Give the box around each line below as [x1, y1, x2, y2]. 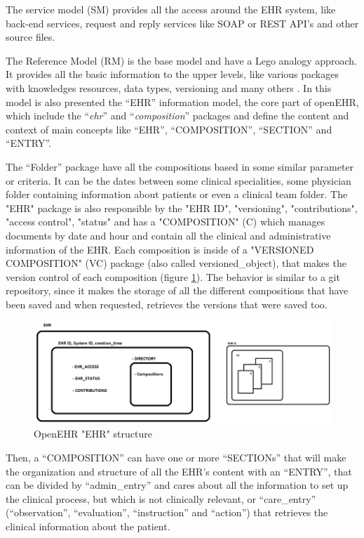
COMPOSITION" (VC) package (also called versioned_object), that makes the [6, 256, 346, 270]
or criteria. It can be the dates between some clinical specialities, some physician [6, 173, 351, 188]
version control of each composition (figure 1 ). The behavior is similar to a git [6, 269, 340, 284]
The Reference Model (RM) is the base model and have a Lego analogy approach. [6, 53, 357, 67]
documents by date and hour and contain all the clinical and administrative [6, 228, 331, 242]
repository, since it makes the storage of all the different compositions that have [6, 283, 349, 298]
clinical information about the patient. [6, 519, 170, 533]
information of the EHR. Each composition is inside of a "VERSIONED [6, 242, 314, 256]
